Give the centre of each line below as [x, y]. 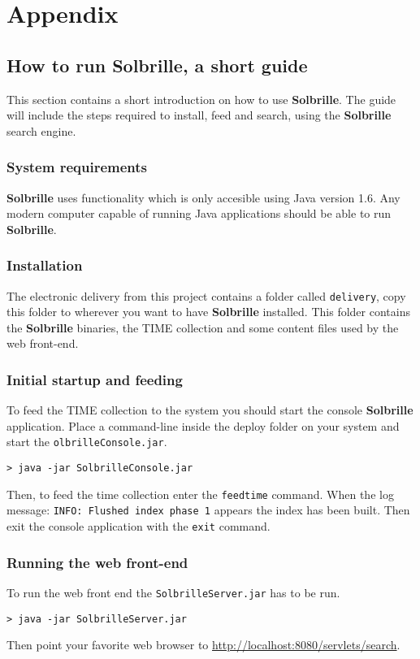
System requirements [77, 167]
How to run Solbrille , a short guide [157, 65]
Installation [45, 265]
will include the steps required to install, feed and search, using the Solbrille [199, 115]
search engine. [41, 130]
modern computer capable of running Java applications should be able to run [199, 213]
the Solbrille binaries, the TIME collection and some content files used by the [203, 327]
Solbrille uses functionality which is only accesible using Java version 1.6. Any [204, 197]
